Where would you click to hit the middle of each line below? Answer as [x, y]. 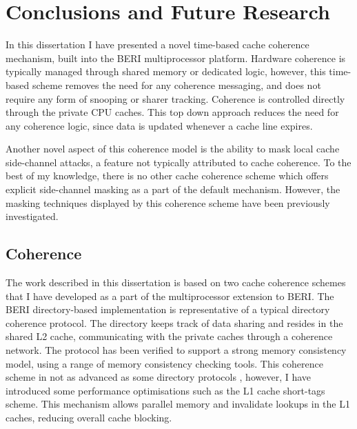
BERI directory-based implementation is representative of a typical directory [168, 309]
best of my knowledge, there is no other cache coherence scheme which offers [167, 176]
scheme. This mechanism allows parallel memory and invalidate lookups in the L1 [178, 404]
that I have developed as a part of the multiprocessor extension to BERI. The [170, 296]
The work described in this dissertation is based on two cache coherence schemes [176, 282]
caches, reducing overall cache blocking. [89, 417]
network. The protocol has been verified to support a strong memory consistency [176, 350]
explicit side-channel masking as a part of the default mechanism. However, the [173, 189]
